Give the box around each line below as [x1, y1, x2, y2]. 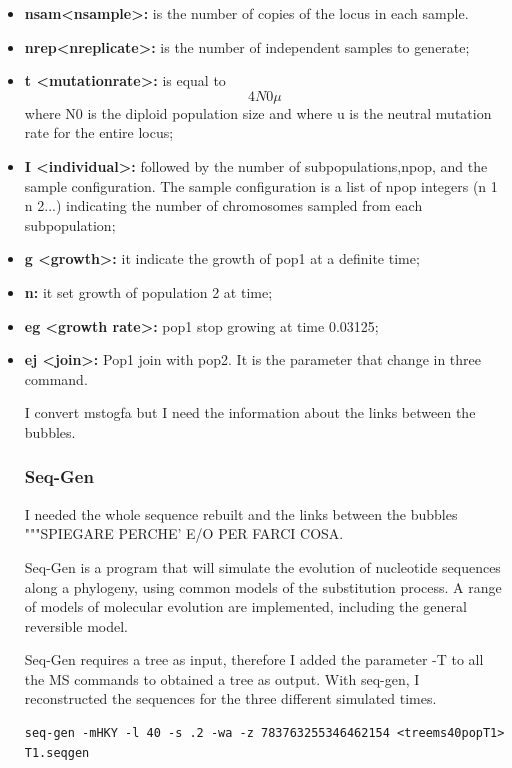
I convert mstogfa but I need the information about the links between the [24, 402, 476, 423]
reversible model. [24, 615, 129, 636]
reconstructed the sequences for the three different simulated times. [24, 688, 437, 709]
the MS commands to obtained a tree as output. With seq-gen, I [24, 668, 420, 689]
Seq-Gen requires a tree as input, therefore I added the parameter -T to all [24, 649, 484, 670]
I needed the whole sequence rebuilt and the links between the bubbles [24, 503, 458, 524]
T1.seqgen [24, 745, 90, 760]
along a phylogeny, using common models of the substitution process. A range [24, 576, 502, 597]
